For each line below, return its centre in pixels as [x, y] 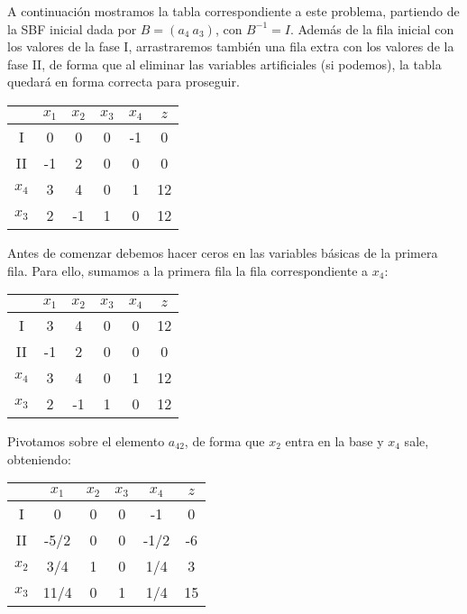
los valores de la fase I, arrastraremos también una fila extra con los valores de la [231, 46]
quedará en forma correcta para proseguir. [124, 82]
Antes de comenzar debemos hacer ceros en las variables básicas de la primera [223, 252]
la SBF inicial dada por [72, 28]
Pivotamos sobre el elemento [86, 441]
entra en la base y [334, 441]
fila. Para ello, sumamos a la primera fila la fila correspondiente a [188, 270]
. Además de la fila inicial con [372, 28]
